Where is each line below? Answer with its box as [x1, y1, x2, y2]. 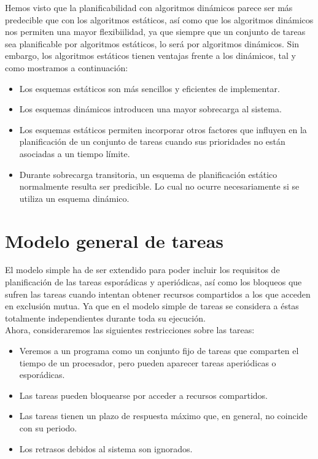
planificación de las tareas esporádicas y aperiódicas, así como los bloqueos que [5, 276, 302, 288]
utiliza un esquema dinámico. [19, 191, 130, 204]
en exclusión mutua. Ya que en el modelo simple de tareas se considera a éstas [5, 299, 299, 312]
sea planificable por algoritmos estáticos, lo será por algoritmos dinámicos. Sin [5, 37, 300, 50]
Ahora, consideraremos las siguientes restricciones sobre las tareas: [5, 323, 255, 336]
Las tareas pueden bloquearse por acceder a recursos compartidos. [19, 388, 268, 401]
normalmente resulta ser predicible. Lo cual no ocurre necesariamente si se [19, 180, 300, 193]
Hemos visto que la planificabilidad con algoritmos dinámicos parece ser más [5, 1, 293, 13]
